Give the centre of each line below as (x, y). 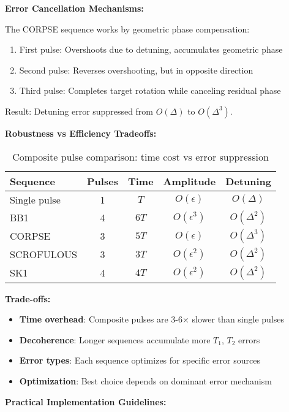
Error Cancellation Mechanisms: (74, 8)
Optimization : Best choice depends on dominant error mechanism (145, 380)
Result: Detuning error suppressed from (79, 111)
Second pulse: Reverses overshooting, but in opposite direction (136, 70)
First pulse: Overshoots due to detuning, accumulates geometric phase (151, 49)
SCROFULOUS (44, 254)
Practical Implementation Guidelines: (86, 401)
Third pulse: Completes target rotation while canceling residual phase (150, 90)
